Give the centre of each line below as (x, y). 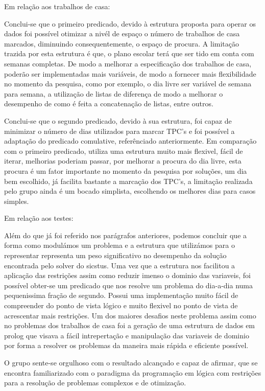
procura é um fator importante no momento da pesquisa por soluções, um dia (126, 170)
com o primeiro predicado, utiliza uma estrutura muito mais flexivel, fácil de (124, 151)
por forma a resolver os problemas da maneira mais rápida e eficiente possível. (126, 345)
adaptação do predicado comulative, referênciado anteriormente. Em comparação (130, 141)
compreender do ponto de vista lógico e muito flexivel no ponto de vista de (121, 305)
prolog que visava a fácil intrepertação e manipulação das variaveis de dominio (127, 335)
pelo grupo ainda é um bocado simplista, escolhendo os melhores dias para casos (130, 191)
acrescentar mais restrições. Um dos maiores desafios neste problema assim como (130, 315)
